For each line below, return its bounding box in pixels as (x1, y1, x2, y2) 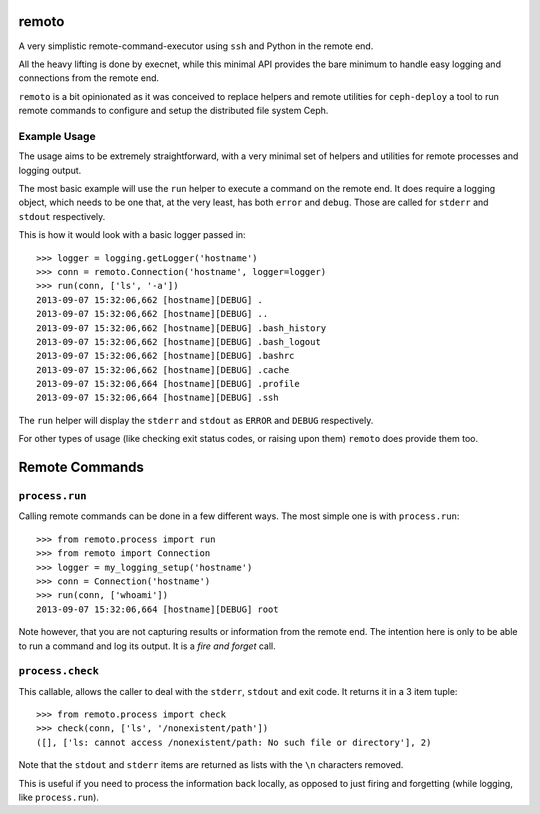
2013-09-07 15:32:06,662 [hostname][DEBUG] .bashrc (36, 350, 295, 362)
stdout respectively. (18, 210, 106, 222)
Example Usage (18, 129, 96, 143)
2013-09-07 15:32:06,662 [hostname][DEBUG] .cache (36, 364, 290, 375)
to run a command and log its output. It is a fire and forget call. (18, 640, 276, 652)
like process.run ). (18, 791, 100, 804)
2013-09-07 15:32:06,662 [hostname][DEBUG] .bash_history (36, 322, 327, 334)
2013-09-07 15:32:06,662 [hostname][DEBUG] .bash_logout (36, 336, 322, 347)
